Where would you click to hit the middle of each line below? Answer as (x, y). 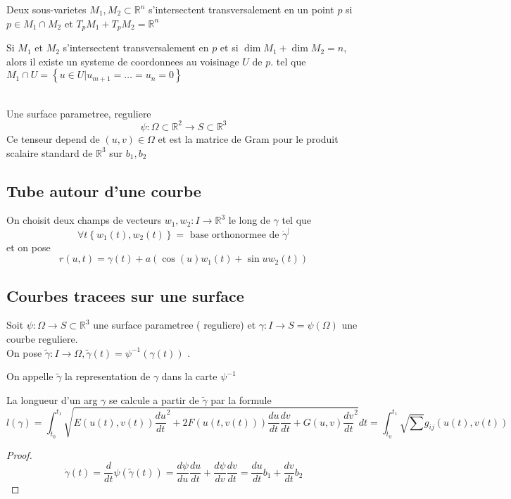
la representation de (108, 376)
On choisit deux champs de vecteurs (84, 220)
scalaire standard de (50, 152)
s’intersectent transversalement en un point (241, 9)
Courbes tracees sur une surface (125, 295)
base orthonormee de (234, 235)
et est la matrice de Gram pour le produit (248, 138)
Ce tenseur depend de (53, 138)
